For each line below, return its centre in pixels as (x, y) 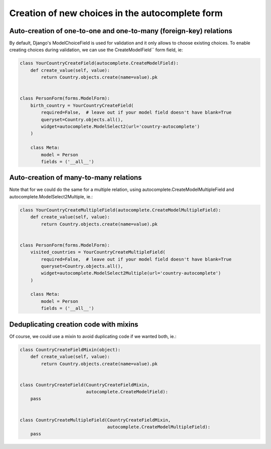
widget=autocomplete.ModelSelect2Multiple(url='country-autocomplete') (131, 273)
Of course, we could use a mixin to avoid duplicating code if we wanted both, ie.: (93, 336)
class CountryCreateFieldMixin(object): (70, 350)
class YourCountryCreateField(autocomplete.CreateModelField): (99, 63)
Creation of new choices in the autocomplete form (116, 13)
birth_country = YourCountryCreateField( (82, 105)
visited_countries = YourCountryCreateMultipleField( (98, 252)
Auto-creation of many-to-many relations (76, 178)
